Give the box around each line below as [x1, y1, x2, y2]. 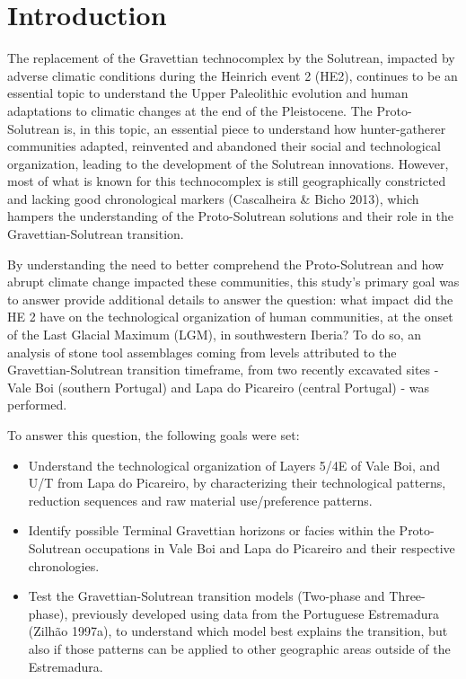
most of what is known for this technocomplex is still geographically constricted [7, 172, 446, 190]
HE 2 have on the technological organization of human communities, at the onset [7, 307, 453, 326]
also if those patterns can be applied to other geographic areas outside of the [28, 639, 451, 657]
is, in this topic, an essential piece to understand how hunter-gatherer [64, 119, 446, 137]
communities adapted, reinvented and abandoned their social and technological [7, 137, 441, 155]
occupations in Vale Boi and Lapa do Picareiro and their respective [84, 538, 455, 557]
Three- [389, 586, 426, 605]
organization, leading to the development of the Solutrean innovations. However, [7, 154, 449, 172]
